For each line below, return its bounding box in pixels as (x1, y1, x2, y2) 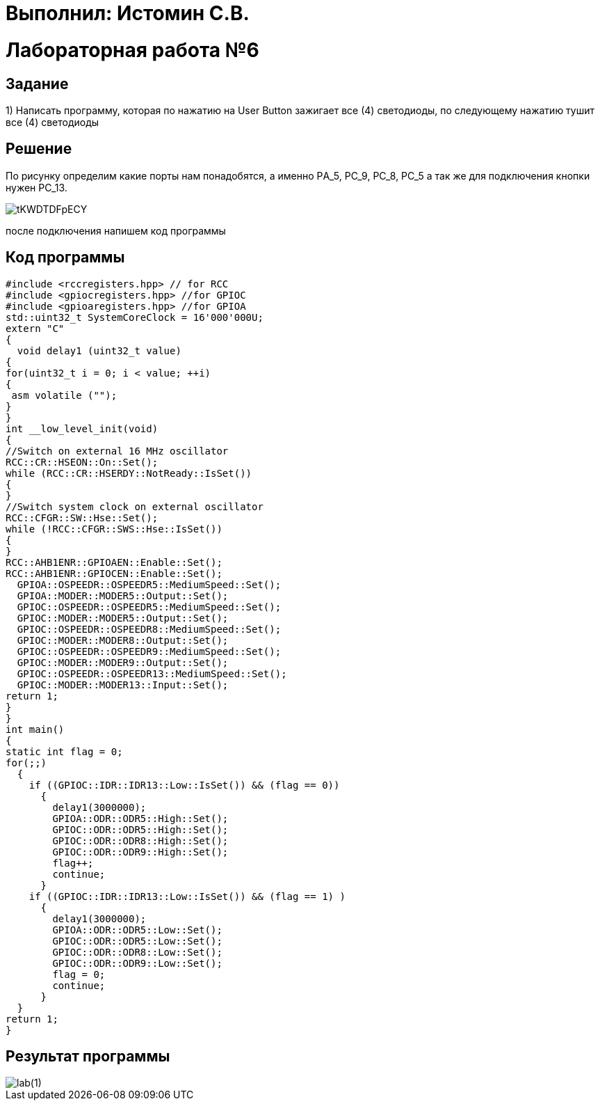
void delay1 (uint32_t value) (17, 345, 181, 356)
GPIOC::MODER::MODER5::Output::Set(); (17, 612, 229, 624)
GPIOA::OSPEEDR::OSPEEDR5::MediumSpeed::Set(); (17, 578, 282, 590)
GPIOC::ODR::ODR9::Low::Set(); (52, 957, 222, 969)
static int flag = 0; (6, 745, 123, 757)
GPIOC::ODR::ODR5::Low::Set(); (52, 935, 222, 947)
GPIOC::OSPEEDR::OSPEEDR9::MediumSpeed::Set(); (17, 645, 282, 657)
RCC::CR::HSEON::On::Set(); (6, 456, 159, 468)
